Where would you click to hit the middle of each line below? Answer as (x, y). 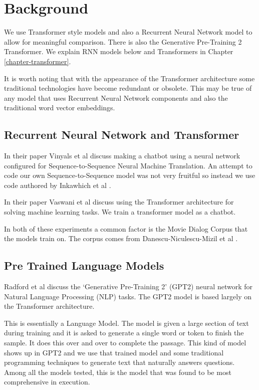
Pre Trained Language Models (84, 265)
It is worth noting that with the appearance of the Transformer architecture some (129, 78)
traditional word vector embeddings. (60, 108)
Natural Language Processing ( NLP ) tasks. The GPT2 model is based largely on (128, 296)
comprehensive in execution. (47, 382)
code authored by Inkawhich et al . (58, 185)
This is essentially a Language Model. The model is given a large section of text (126, 323)
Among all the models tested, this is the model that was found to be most (118, 372)
